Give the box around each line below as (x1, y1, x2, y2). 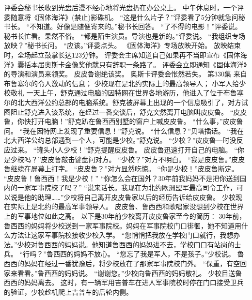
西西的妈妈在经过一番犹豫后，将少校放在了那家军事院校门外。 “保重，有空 (4, 258, 240, 269)
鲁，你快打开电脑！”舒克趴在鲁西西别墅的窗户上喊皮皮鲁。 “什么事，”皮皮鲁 (4, 116, 243, 126)
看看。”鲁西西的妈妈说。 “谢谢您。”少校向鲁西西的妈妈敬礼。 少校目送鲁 (17, 268, 242, 278)
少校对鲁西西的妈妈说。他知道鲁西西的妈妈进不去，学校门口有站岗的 (17, 239, 235, 249)
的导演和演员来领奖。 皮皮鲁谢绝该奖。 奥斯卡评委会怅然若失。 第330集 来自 (4, 69, 247, 79)
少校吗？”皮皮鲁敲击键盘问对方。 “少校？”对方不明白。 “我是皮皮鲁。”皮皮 (10, 154, 245, 164)
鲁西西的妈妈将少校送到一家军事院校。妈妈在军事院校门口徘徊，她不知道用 (4, 220, 241, 230)
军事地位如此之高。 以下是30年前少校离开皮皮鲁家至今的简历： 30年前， (17, 211, 246, 221)
